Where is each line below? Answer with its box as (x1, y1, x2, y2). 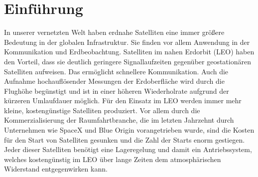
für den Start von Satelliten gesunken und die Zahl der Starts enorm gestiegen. (4, 134, 245, 145)
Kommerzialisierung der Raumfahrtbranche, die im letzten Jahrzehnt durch (4, 115, 234, 125)
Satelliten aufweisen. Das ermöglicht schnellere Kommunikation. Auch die (4, 66, 229, 76)
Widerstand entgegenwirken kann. (4, 164, 108, 174)
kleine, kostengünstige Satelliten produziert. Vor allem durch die (4, 105, 200, 115)
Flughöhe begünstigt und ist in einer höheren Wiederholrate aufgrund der (4, 85, 229, 96)
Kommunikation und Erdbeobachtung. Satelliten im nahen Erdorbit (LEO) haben (4, 46, 255, 57)
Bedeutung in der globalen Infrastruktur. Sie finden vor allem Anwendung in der (4, 36, 250, 47)
